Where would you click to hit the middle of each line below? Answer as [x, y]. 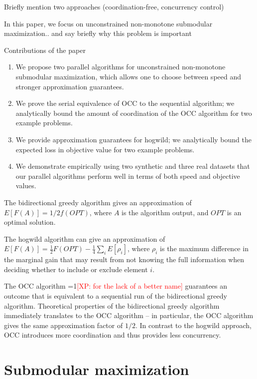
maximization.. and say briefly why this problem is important [98, 33]
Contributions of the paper [45, 50]
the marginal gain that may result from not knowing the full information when [124, 259]
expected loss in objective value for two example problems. [105, 149]
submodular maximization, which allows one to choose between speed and [128, 76]
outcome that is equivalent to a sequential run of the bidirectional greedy [116, 296]
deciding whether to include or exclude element [76, 269]
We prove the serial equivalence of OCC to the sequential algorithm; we [125, 103]
